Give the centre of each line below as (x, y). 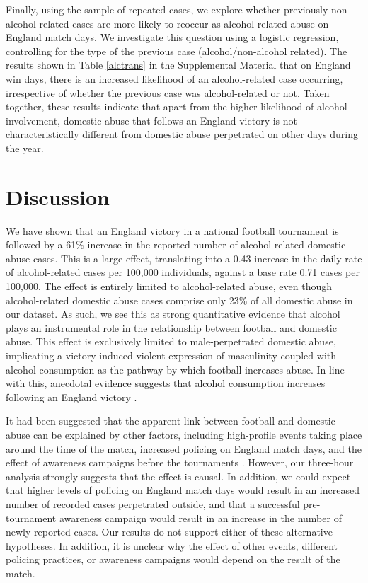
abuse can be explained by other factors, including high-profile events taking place (184, 434)
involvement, (33, 120)
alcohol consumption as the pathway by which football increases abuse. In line (175, 369)
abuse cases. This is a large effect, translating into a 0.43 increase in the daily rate (184, 258)
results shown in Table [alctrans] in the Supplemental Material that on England (178, 65)
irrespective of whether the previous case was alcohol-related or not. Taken (168, 92)
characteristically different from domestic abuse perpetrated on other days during (182, 134)
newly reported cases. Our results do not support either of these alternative (169, 532)
